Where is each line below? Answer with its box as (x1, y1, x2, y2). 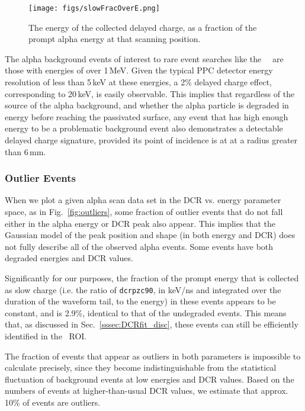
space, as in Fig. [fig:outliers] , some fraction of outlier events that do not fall (5, 205, 283, 217)
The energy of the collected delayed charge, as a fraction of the (28, 21, 257, 33)
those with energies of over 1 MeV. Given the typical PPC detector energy (5, 64, 273, 76)
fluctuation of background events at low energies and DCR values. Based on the (5, 373, 294, 385)
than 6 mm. (5, 145, 46, 158)
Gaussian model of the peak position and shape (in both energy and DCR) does (5, 229, 296, 241)
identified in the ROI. (5, 330, 87, 342)
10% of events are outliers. (5, 396, 101, 408)
